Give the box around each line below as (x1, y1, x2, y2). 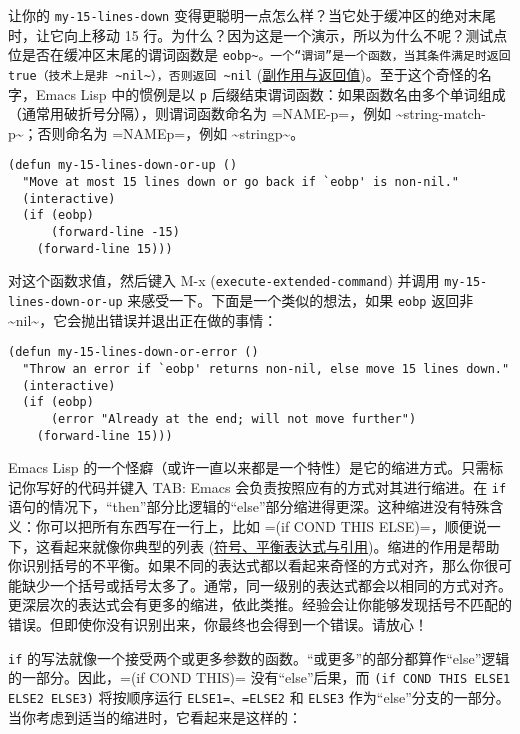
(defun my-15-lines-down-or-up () (8, 158, 238, 173)
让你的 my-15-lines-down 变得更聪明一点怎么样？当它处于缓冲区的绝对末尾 (8, 5, 496, 25)
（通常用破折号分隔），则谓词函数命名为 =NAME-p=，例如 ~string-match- (8, 103, 486, 124)
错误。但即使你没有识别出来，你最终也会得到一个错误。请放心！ (8, 614, 428, 634)
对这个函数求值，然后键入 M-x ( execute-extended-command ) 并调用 (8, 270, 440, 291)
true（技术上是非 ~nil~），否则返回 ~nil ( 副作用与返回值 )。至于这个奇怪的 (8, 63, 478, 84)
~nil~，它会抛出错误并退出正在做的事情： (8, 309, 278, 330)
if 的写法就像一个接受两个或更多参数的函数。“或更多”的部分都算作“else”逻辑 (8, 647, 510, 668)
